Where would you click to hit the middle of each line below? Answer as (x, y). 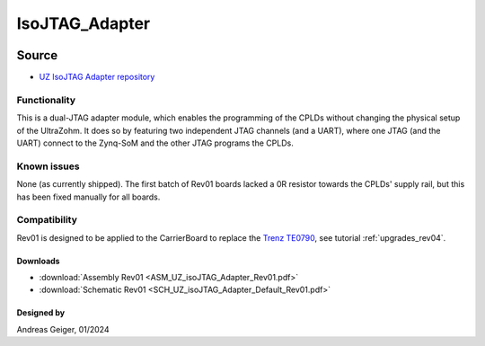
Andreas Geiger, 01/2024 (63, 329)
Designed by (41, 313)
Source (37, 55)
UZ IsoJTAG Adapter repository (97, 77)
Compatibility (47, 220)
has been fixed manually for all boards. (88, 197)
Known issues (48, 166)
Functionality (46, 100)
